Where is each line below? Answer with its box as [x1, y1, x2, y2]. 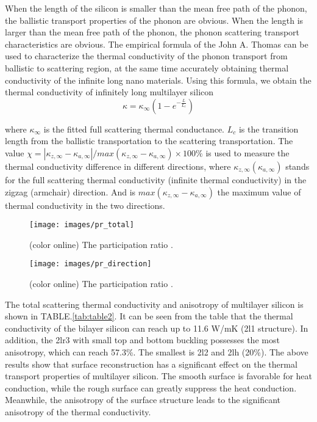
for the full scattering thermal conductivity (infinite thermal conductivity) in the [5, 173, 307, 186]
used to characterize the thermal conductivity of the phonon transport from [5, 49, 288, 62]
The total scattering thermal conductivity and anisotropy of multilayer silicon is [5, 297, 304, 310]
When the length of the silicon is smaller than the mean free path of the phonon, [5, 2, 307, 14]
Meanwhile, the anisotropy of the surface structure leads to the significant [5, 393, 281, 406]
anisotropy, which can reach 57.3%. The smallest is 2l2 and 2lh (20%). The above [5, 346, 308, 358]
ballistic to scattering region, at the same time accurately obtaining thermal [5, 61, 289, 74]
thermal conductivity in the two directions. [5, 198, 165, 211]
